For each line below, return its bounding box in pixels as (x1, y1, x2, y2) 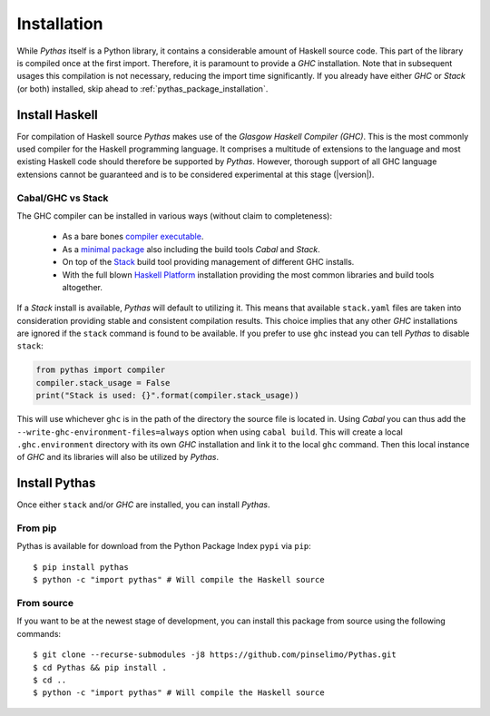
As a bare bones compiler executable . (62, 231, 204, 242)
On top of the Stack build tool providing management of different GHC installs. (62, 257, 355, 268)
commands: (16, 628, 62, 639)
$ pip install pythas (33, 562, 129, 572)
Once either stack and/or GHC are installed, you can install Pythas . (16, 499, 270, 510)
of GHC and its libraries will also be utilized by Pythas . (16, 452, 220, 463)
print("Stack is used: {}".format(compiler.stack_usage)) (35, 390, 299, 401)
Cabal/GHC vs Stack (16, 191, 109, 204)
